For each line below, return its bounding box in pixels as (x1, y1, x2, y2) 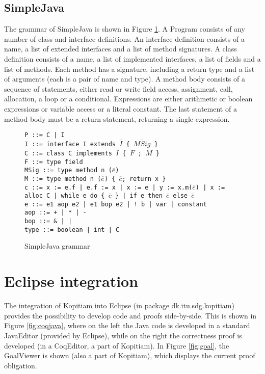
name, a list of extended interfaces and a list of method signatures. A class (4, 43, 237, 54)
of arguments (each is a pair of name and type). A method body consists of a (4, 73, 245, 84)
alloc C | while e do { (24, 192, 105, 200)
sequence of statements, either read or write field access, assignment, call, (4, 83, 233, 94)
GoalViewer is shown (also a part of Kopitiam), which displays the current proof (4, 350, 255, 361)
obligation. (4, 360, 37, 370)
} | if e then (115, 192, 163, 200)
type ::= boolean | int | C (24, 226, 120, 233)
